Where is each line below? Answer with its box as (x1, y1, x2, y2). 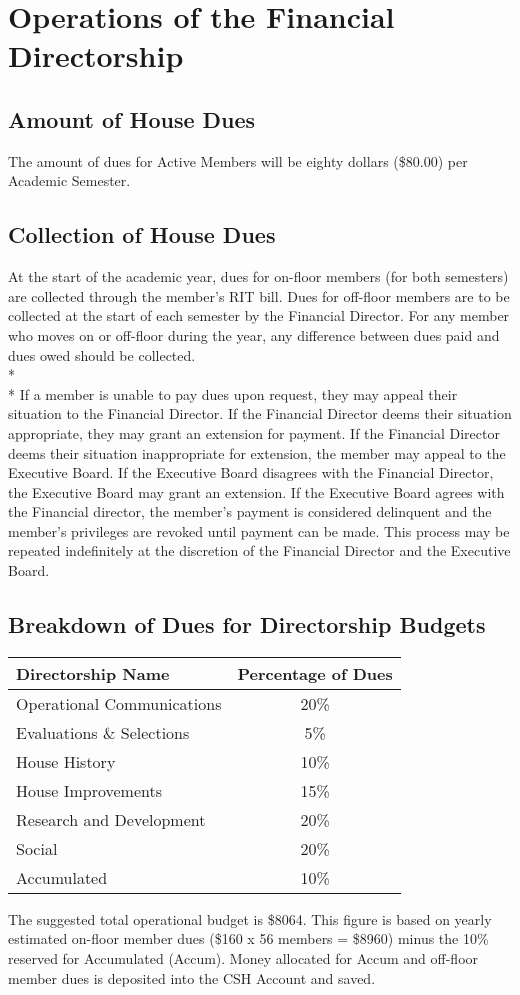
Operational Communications (16, 691, 222, 715)
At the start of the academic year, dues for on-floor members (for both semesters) (8, 266, 509, 287)
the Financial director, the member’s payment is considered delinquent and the (8, 501, 492, 522)
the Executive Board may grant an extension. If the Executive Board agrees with (8, 481, 505, 502)
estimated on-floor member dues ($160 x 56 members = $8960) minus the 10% (8, 928, 489, 949)
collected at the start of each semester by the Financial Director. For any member (8, 305, 510, 326)
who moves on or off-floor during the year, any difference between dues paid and (8, 324, 500, 345)
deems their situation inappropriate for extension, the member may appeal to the (8, 442, 506, 463)
